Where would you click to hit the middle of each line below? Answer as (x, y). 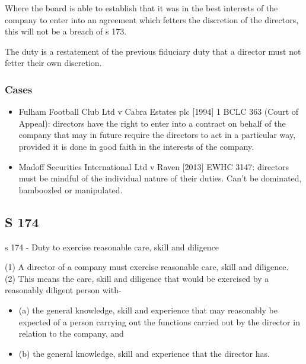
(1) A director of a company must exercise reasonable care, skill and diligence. (147, 267)
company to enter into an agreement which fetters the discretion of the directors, (152, 19)
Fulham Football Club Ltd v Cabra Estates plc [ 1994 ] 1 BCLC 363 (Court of (159, 112)
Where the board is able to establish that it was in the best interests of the (141, 8)
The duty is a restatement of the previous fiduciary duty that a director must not (153, 51)
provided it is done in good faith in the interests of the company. (136, 146)
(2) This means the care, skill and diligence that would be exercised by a (137, 278)
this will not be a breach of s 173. (66, 31)
